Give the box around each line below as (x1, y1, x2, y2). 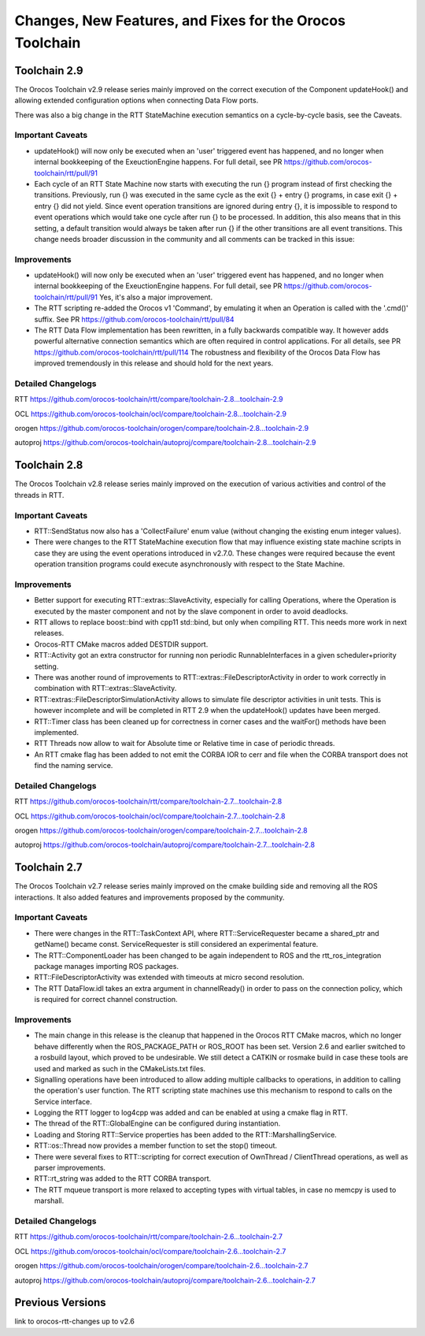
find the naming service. (34, 761, 113, 770)
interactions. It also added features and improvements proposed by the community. (14, 893, 285, 902)
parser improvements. (34, 1163, 106, 1173)
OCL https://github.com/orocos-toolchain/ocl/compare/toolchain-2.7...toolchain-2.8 (14, 811, 286, 821)
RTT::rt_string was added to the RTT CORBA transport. (34, 1174, 212, 1183)
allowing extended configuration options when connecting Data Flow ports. (14, 95, 259, 106)
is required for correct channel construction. (34, 995, 178, 1004)
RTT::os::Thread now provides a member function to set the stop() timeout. (34, 1141, 278, 1150)
